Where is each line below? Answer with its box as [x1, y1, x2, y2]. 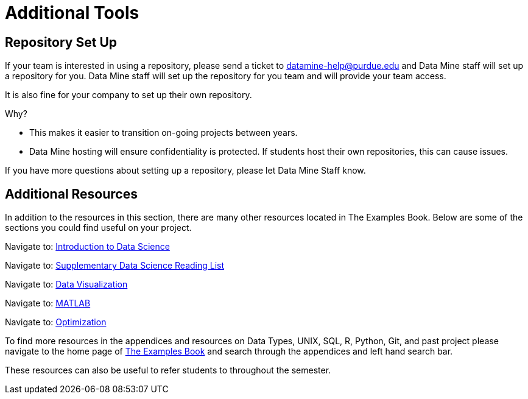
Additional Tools [5, 2, 139, 23]
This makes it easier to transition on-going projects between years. [29, 127, 298, 138]
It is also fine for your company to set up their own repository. [5, 90, 252, 101]
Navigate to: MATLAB [5, 298, 91, 309]
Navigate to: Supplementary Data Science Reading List [5, 260, 225, 271]
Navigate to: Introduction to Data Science [5, 241, 170, 252]
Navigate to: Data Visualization [5, 279, 128, 290]
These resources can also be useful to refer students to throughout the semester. [5, 365, 331, 376]
